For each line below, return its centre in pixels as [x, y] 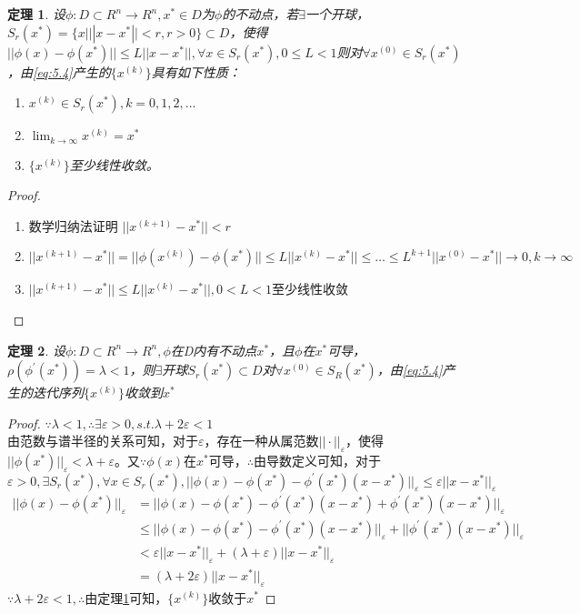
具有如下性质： [196, 71]
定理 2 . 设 [36, 350]
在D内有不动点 [214, 350]
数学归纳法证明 [73, 225]
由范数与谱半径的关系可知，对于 [103, 441]
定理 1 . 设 [36, 14]
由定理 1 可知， [126, 597]
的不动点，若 [260, 14]
